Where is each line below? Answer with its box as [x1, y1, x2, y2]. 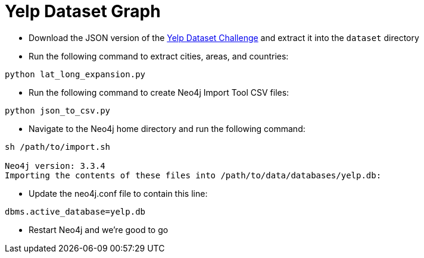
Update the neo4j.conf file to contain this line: [29, 188, 208, 199]
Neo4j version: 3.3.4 [5, 161, 105, 171]
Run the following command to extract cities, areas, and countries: [29, 51, 289, 61]
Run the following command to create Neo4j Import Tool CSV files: [29, 87, 289, 97]
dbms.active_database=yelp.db [5, 206, 146, 216]
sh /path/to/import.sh [5, 141, 111, 152]
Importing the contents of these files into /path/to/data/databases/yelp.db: [5, 170, 382, 180]
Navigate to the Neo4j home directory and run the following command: [29, 123, 305, 134]
